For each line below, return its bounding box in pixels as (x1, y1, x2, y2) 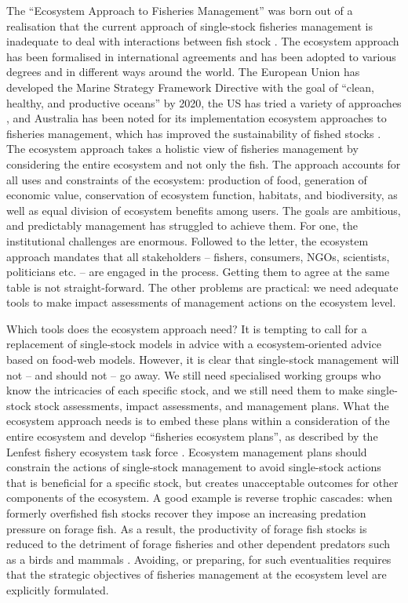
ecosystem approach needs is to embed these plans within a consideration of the (6, 412, 390, 429)
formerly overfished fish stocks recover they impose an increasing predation (6, 505, 366, 521)
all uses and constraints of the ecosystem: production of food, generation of (6, 171, 367, 187)
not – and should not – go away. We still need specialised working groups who (6, 366, 381, 383)
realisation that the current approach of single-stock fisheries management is (6, 17, 373, 34)
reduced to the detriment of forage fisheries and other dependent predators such (6, 536, 391, 552)
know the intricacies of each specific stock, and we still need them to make (6, 382, 364, 398)
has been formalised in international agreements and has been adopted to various (6, 48, 396, 64)
